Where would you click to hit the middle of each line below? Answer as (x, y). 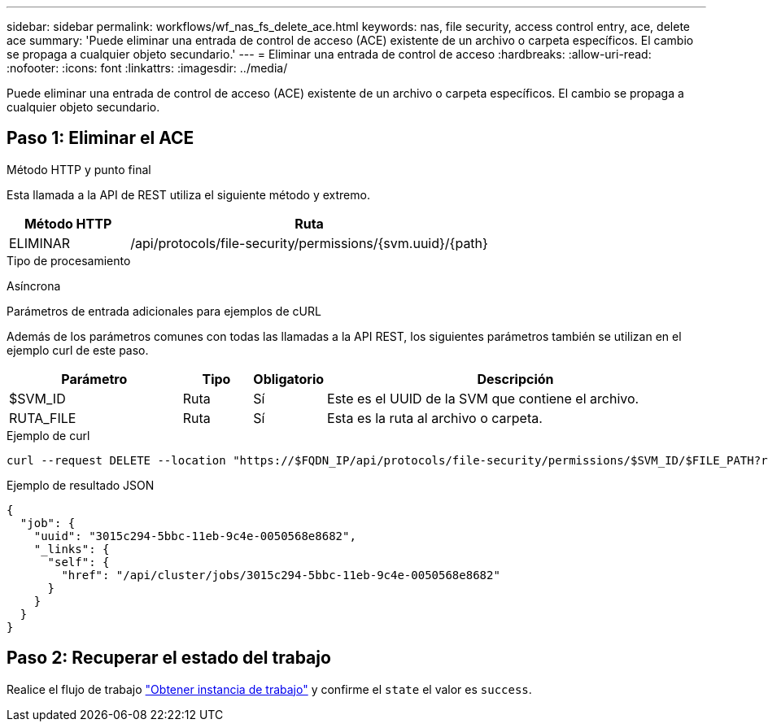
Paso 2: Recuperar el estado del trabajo (169, 658)
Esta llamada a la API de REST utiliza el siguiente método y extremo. (188, 194)
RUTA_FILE (43, 418)
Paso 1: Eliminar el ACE (100, 138)
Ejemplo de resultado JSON (81, 485)
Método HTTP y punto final (79, 169)
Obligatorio (289, 379)
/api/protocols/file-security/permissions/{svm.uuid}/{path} (309, 243)
